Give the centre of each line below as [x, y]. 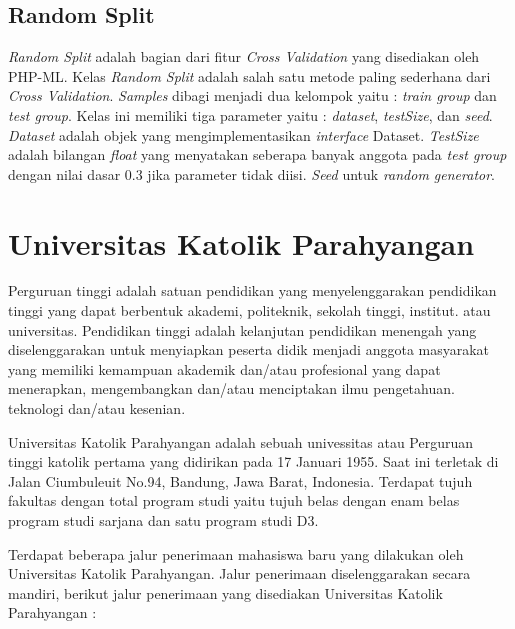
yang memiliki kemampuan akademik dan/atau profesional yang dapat [224, 368]
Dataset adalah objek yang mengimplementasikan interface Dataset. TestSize [243, 134]
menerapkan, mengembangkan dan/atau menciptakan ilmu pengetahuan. [231, 388]
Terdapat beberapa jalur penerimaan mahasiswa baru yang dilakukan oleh [236, 553]
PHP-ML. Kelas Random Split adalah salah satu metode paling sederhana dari [249, 75]
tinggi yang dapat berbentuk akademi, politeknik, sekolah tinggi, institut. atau [249, 310]
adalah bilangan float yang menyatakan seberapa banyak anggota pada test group [257, 154]
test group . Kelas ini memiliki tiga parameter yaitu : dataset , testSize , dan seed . [250, 114]
